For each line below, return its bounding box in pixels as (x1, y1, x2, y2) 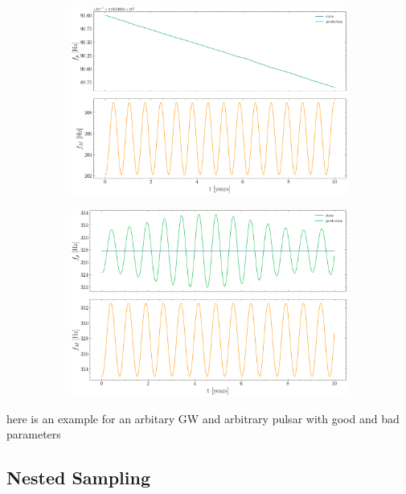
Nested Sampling (6, 465, 151, 490)
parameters (6, 426, 61, 443)
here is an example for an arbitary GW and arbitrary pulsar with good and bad (6, 410, 400, 426)
